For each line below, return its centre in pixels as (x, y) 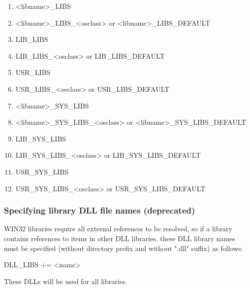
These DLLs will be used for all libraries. (66, 281)
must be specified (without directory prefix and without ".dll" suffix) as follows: (124, 248)
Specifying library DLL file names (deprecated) (100, 210)
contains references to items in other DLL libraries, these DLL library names (120, 238)
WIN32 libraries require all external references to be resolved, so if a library (118, 229)
